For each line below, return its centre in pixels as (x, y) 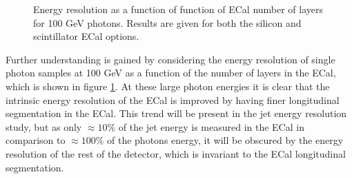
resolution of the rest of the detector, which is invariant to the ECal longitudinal (176, 153)
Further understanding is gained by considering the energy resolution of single (170, 59)
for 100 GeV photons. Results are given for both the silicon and (167, 22)
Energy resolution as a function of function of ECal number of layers (178, 9)
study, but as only (44, 126)
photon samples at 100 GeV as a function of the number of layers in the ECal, (171, 73)
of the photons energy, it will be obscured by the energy (225, 140)
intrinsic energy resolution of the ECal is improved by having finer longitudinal (173, 99)
